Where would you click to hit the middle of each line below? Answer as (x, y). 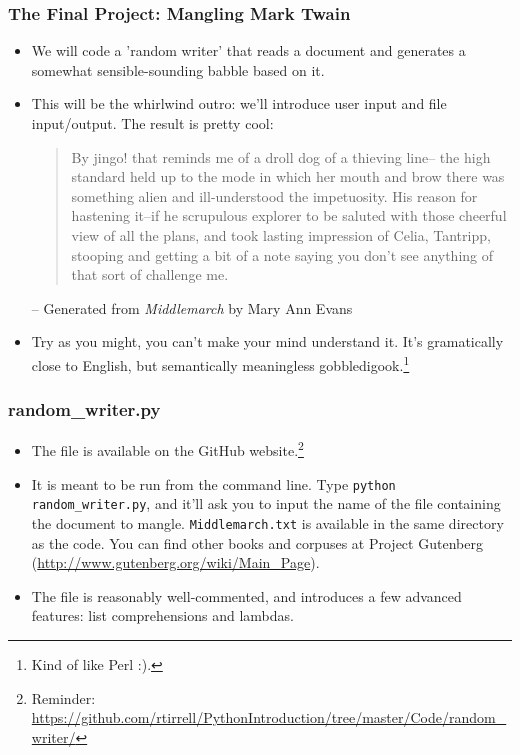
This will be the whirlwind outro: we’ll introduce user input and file (239, 103)
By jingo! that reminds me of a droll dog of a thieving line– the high (281, 156)
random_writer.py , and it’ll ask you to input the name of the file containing (266, 503)
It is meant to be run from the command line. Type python (213, 483)
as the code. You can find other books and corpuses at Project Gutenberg (257, 542)
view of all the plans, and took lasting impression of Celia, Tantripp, (281, 234)
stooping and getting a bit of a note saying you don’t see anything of (282, 254)
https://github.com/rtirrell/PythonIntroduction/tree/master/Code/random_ (269, 717)
